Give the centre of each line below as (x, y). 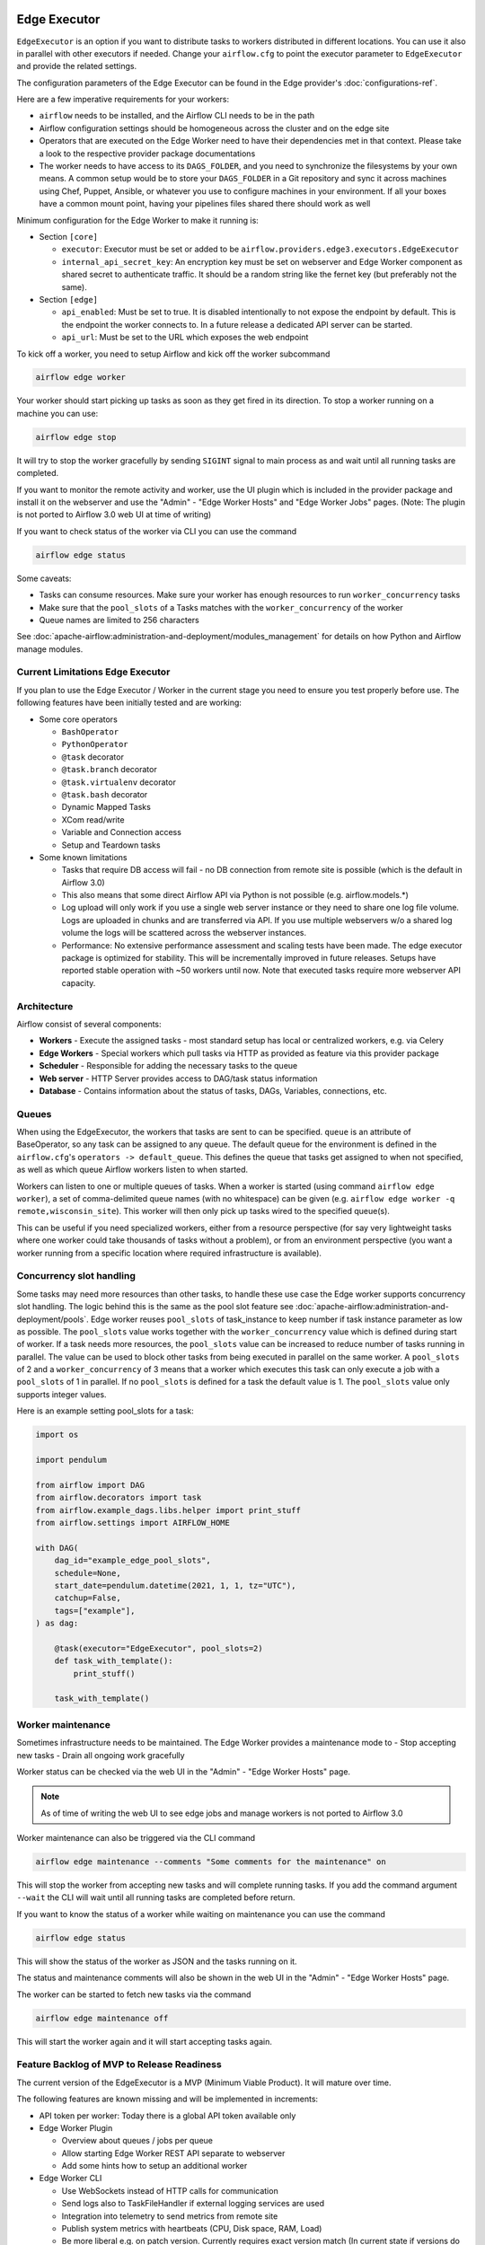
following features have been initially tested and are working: (129, 703)
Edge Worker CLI (71, 2179)
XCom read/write (93, 819)
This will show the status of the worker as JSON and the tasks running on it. (157, 1961)
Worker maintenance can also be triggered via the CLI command (136, 1838)
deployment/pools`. (53, 1319)
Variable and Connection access (121, 832)
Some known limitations (83, 857)
